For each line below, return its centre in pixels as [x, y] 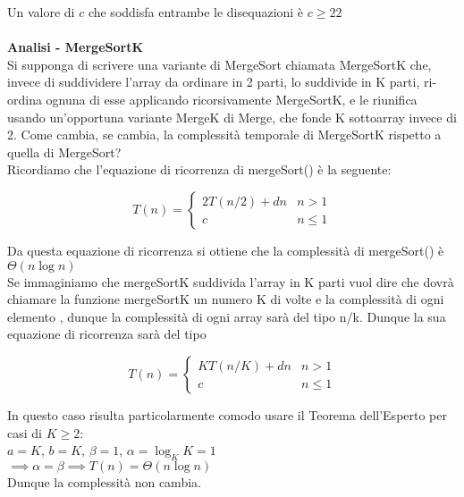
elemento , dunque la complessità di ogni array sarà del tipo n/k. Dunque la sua [227, 316]
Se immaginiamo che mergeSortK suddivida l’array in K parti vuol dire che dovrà [231, 281]
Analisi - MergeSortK [76, 47]
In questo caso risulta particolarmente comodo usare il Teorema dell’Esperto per [227, 414]
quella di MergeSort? [64, 152]
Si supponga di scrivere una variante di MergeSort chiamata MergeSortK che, [219, 64]
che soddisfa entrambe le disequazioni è [196, 12]
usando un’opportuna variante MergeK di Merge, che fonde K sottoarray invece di [232, 117]
